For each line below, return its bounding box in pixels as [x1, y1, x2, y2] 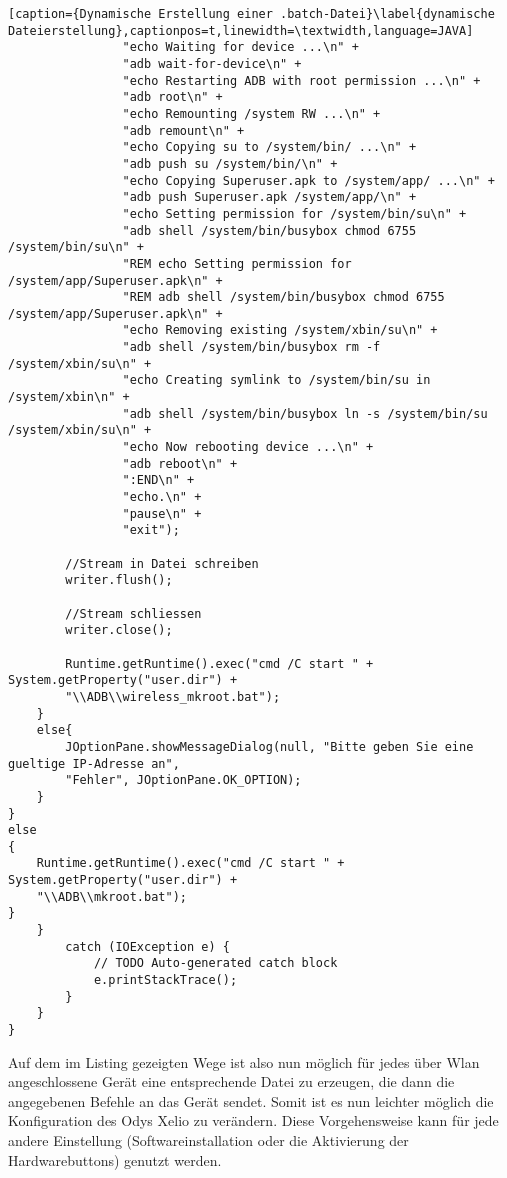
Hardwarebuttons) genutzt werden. [8, 1149, 222, 1170]
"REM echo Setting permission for [122, 256, 352, 271]
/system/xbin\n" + [8, 390, 130, 405]
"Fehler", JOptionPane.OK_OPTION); [65, 773, 302, 788]
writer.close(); [65, 623, 173, 638]
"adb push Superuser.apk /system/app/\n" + [122, 190, 417, 205]
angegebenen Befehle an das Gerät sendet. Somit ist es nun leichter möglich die [8, 1090, 494, 1111]
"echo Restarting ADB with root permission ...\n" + [122, 73, 481, 88]
